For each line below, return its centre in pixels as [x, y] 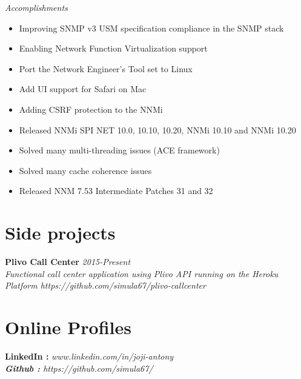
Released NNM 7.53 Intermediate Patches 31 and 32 [116, 191]
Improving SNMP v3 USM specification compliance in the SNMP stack [151, 28]
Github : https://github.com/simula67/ [79, 368]
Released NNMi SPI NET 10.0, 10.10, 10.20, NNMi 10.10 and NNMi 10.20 [157, 129]
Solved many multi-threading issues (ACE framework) [119, 150]
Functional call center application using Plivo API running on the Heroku [142, 273]
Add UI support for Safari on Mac [83, 89]
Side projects [60, 233]
